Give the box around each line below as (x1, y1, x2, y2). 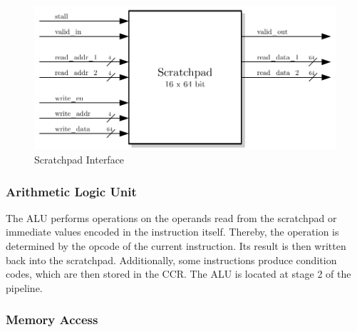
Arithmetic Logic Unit (6, 182, 137, 200)
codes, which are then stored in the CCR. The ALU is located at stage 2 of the (6, 266, 351, 281)
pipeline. (6, 280, 43, 295)
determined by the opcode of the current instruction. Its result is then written (6, 238, 346, 253)
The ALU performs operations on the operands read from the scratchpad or (6, 210, 337, 225)
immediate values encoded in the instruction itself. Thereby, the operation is (6, 224, 339, 239)
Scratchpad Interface (34, 152, 125, 167)
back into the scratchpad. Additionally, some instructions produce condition (6, 252, 337, 267)
